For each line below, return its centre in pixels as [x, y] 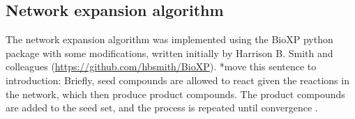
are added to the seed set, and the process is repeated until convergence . [162, 108]
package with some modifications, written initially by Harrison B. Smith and [169, 53]
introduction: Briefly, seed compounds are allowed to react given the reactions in [177, 80]
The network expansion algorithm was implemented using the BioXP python [169, 39]
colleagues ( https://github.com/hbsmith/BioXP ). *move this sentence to [161, 66]
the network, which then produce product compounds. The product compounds [175, 94]
